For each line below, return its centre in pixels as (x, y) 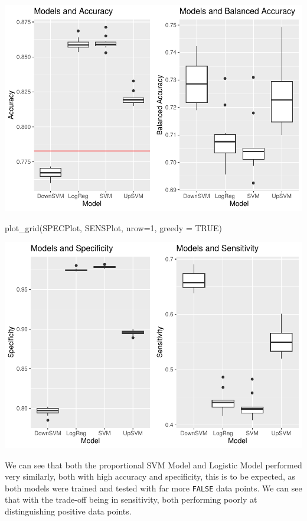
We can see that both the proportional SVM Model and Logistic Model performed (153, 465)
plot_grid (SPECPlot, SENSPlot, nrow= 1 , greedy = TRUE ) (113, 227)
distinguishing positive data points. (68, 511)
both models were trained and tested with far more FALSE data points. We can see (153, 488)
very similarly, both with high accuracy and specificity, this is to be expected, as (150, 476)
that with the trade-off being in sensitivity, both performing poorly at (131, 499)
